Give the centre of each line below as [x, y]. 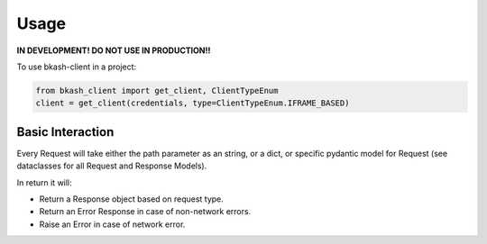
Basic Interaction [65, 132]
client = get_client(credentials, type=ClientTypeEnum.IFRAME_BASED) [193, 103]
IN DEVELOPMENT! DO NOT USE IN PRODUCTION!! [114, 50]
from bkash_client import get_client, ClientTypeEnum [157, 90]
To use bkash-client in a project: [77, 67]
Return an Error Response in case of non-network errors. [145, 212]
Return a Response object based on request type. [132, 199]
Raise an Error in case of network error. [112, 224]
